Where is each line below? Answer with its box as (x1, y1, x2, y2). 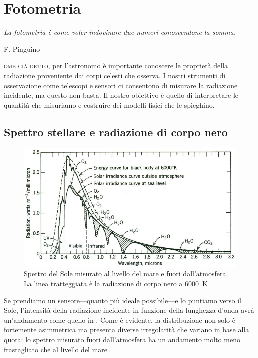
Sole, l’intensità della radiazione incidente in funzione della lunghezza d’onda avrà (4, 305, 254, 315)
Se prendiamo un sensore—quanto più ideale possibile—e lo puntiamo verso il (4, 295, 241, 305)
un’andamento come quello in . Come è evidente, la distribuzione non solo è (4, 314, 235, 325)
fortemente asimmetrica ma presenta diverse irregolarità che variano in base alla (4, 324, 249, 335)
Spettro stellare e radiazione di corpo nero (4, 124, 228, 139)
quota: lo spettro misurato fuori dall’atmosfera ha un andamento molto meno (4, 334, 240, 344)
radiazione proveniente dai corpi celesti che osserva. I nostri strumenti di (4, 70, 226, 80)
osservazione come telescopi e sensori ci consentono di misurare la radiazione (4, 80, 238, 90)
